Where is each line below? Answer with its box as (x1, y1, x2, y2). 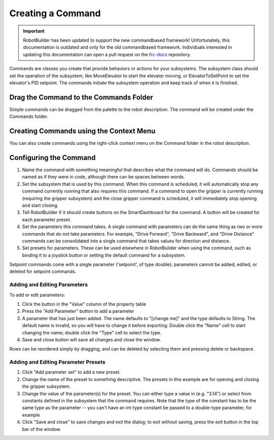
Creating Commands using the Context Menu (9, 127, 156, 135)
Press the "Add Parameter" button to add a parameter (22, 308, 134, 315)
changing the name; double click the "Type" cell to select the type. (22, 329, 162, 335)
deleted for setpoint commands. (9, 268, 77, 274)
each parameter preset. (22, 216, 72, 223)
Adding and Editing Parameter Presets (9, 359, 106, 366)
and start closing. (22, 202, 59, 208)
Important (23, 28, 45, 34)
